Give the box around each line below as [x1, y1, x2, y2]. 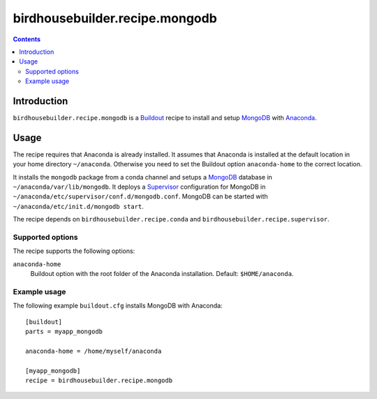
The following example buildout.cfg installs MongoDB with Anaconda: [13, 301, 223, 310]
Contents [13, 35, 41, 43]
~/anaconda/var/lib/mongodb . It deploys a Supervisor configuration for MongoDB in [13, 182, 266, 191]
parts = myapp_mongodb [25, 328, 103, 335]
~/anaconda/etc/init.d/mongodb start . [13, 202, 145, 210]
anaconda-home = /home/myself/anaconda [25, 347, 162, 355]
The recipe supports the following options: [13, 247, 135, 255]
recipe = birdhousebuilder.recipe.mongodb [25, 377, 173, 384]
